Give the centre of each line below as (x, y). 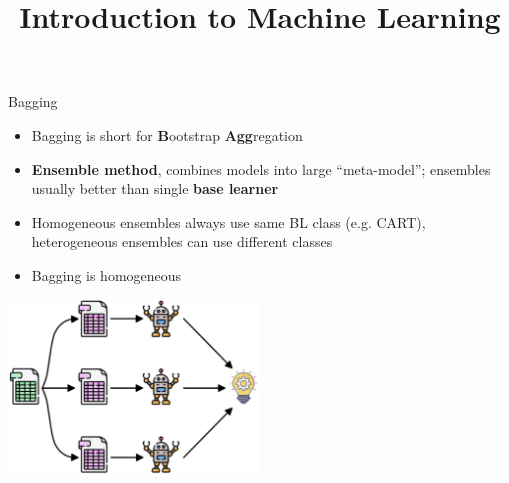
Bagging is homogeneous (106, 274)
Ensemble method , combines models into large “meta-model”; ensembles (261, 168)
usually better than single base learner (155, 188)
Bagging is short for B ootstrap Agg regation (167, 134)
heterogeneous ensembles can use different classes (182, 241)
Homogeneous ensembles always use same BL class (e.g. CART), (228, 221)
